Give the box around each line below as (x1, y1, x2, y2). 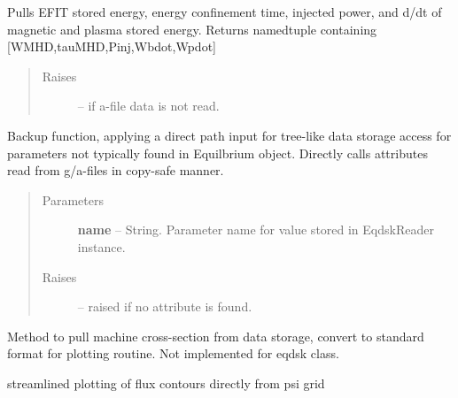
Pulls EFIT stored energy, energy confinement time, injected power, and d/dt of (7, 3, 442, 20)
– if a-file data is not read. (77, 96, 220, 115)
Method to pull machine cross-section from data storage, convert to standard (7, 326, 424, 345)
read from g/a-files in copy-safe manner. (7, 161, 224, 180)
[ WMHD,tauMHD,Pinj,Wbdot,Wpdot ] (7, 37, 216, 56)
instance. (77, 237, 126, 256)
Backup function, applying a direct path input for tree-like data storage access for (7, 126, 452, 144)
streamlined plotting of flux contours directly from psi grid (7, 373, 325, 392)
